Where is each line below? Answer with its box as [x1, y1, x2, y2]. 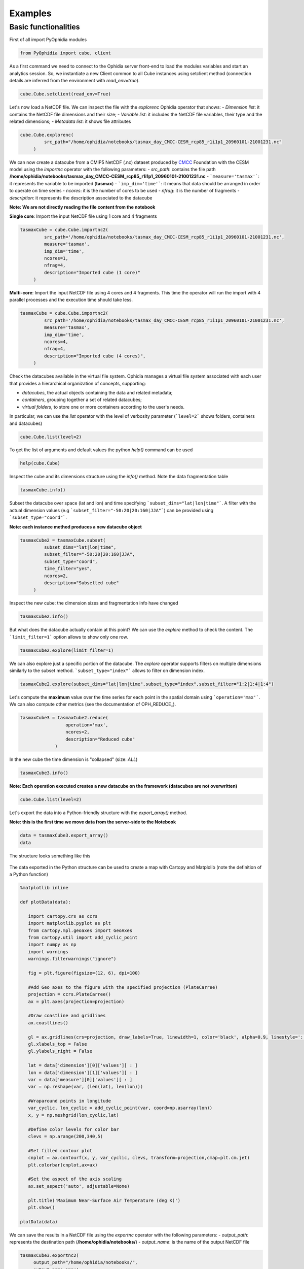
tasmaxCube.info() [20, 487, 66, 493]
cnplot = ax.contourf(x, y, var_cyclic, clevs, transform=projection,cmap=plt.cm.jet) [28, 1155, 250, 1161]
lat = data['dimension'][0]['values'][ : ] [28, 1062, 138, 1068]
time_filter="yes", [44, 566, 93, 572]
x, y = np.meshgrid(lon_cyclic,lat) [28, 1112, 119, 1118]
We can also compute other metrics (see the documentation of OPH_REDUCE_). [9, 701, 176, 708]
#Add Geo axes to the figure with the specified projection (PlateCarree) [28, 984, 218, 990]
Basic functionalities [9, 22, 81, 31]
